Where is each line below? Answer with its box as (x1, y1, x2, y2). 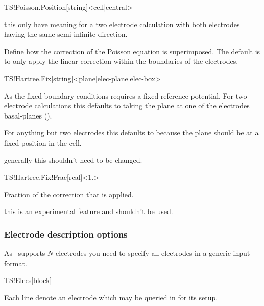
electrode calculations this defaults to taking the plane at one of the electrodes (4, 100, 250, 111)
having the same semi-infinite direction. (4, 29, 128, 39)
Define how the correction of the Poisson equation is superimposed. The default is (4, 45, 260, 56)
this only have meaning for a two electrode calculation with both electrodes (4, 18, 240, 29)
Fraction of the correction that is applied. (4, 189, 134, 199)
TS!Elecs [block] (4, 275, 52, 286)
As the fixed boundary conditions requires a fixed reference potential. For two (4, 90, 247, 101)
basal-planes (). (4, 110, 52, 121)
